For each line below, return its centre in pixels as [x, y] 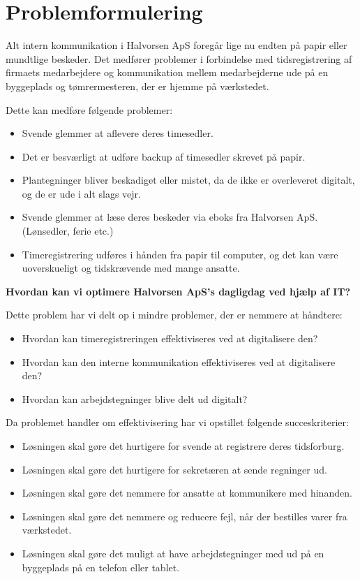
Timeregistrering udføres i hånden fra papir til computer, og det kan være [180, 254]
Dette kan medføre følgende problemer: [89, 109]
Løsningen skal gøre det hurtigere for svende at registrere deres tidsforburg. [183, 446]
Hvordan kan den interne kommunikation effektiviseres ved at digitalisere [179, 361]
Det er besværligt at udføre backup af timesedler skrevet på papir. [164, 156]
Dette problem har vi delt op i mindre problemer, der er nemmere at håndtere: [174, 315]
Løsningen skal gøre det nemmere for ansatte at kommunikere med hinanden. [187, 493]
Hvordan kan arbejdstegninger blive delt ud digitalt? [135, 398]
